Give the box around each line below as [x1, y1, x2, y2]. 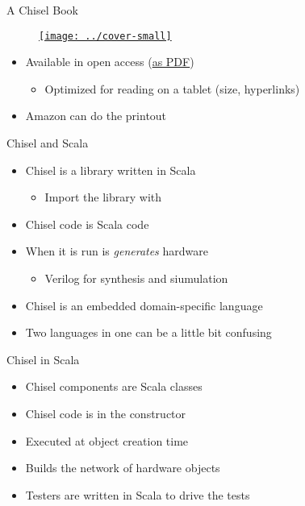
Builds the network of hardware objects [25, 459, 220, 476]
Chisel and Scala [6, 135, 89, 151]
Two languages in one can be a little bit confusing [25, 324, 272, 341]
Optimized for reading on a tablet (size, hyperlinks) [44, 80, 300, 97]
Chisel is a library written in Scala [25, 161, 196, 178]
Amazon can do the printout [25, 107, 167, 124]
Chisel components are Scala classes [25, 378, 203, 395]
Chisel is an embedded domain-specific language [25, 297, 263, 313]
